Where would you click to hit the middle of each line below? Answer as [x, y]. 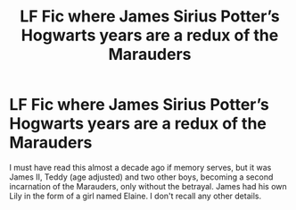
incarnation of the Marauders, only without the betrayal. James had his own [148, 186]
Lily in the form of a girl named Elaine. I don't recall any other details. [135, 196]
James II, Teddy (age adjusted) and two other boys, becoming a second [141, 177]
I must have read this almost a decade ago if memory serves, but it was [140, 167]
